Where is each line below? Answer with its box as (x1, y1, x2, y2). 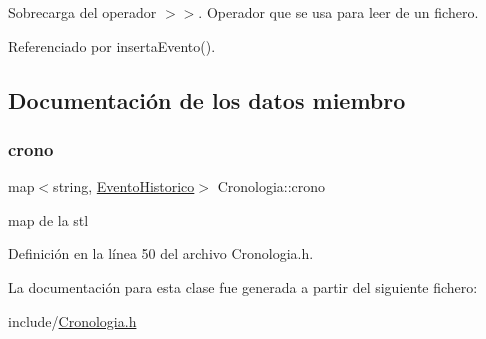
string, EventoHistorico (53, 176, 195, 197)
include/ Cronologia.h (8, 310, 137, 331)
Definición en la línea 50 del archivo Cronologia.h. (8, 243, 314, 264)
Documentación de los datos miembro (8, 84, 406, 115)
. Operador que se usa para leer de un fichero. (198, 2, 479, 22)
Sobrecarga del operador (8, 2, 157, 22)
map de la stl (8, 209, 89, 230)
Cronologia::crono (217, 176, 326, 197)
